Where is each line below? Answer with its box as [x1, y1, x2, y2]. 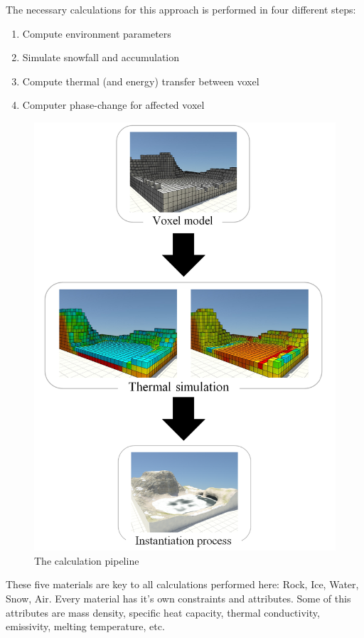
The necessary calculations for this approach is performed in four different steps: [6, 2, 356, 16]
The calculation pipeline [34, 553, 139, 568]
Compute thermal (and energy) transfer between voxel [22, 73, 259, 88]
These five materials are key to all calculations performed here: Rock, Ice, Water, [6, 577, 359, 592]
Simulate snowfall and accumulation [22, 50, 180, 65]
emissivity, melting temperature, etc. [6, 619, 165, 634]
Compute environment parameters [22, 26, 171, 41]
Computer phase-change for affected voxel [22, 97, 205, 112]
